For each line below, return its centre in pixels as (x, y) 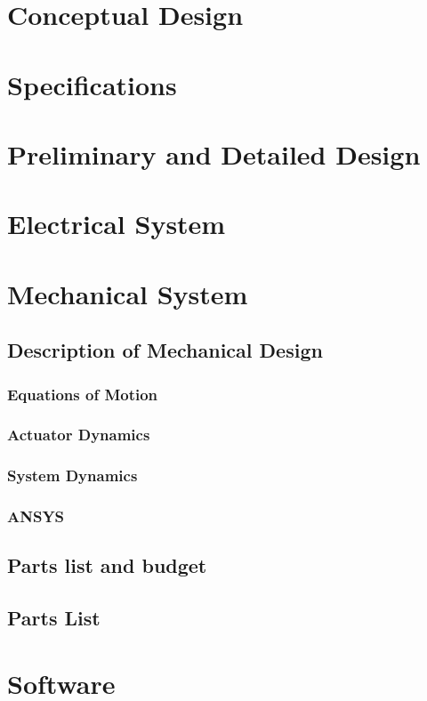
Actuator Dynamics (79, 435)
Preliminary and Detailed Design (214, 153)
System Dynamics (73, 475)
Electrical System (117, 224)
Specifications (92, 84)
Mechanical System (128, 293)
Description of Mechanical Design (165, 350)
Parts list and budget (107, 565)
